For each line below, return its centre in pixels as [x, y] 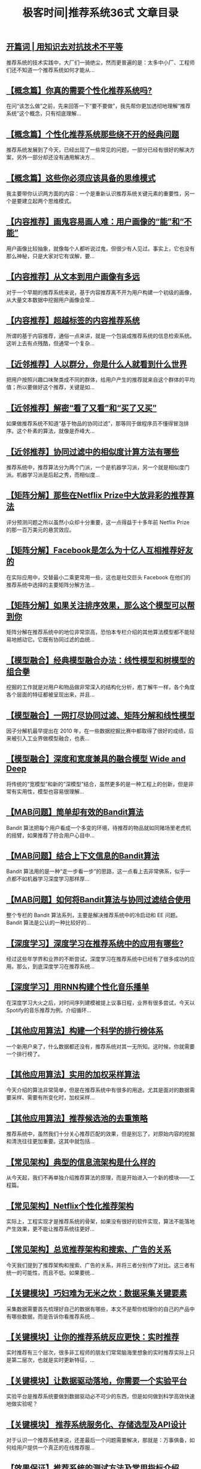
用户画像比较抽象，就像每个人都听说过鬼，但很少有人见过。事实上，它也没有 [100, 248]
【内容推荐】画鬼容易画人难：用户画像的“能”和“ [95, 222]
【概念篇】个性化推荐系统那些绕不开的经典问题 [93, 134]
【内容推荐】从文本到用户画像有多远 [73, 277]
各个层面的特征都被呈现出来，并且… [51, 695]
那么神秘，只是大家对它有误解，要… [51, 256]
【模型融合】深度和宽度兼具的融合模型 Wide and [96, 759]
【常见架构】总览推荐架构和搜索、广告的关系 [89, 1249]
